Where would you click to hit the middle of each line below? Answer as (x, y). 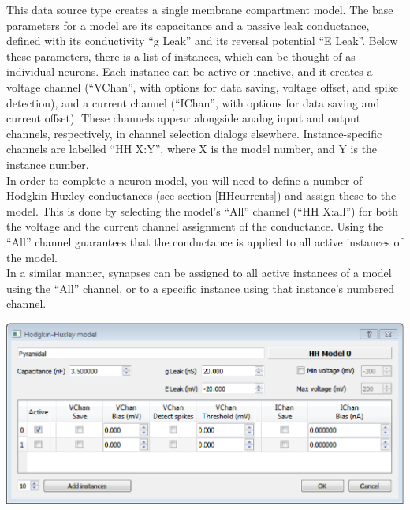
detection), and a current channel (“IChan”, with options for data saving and (193, 102)
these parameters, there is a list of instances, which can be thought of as (181, 56)
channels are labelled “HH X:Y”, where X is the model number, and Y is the (192, 149)
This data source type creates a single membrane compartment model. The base (200, 9)
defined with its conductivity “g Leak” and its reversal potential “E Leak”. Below (202, 41)
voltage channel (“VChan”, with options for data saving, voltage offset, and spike (202, 86)
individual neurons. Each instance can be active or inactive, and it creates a (190, 71)
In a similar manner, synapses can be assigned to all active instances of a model (199, 273)
